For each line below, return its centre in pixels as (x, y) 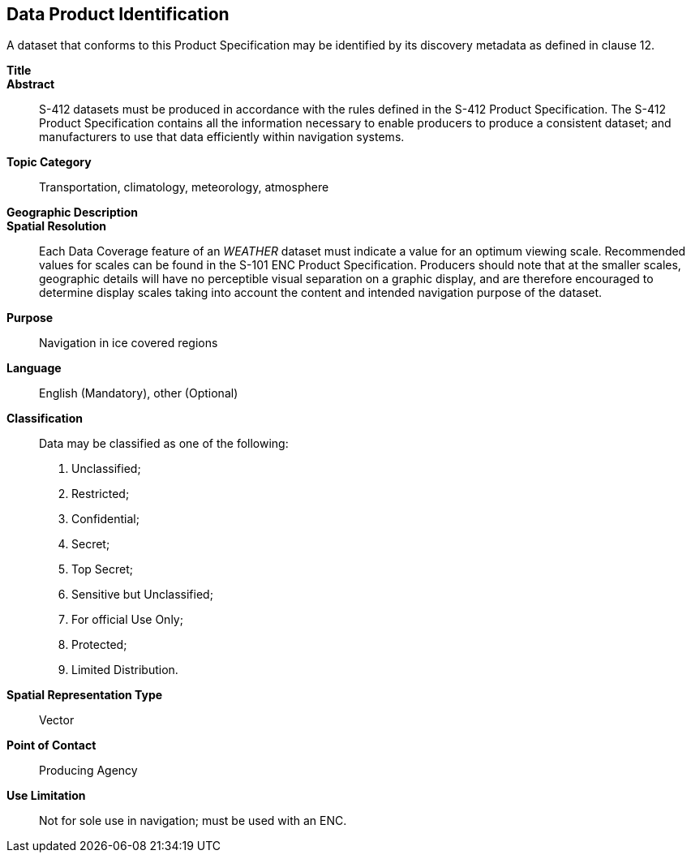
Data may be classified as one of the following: (164, 444)
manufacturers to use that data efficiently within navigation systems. (222, 137)
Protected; (99, 645)
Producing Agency (88, 771)
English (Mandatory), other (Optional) (139, 393)
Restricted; (101, 494)
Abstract (31, 84)
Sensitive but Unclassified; (142, 595)
